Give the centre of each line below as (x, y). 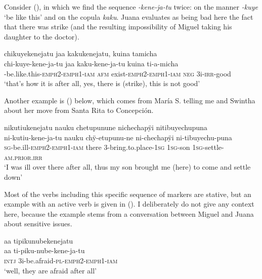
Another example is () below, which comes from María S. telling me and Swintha (130, 100)
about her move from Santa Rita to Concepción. (79, 110)
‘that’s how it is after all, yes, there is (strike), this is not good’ (102, 83)
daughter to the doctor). (42, 36)
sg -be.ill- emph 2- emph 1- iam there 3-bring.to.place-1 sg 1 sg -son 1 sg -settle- (114, 147)
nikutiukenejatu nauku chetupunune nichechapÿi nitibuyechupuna (106, 127)
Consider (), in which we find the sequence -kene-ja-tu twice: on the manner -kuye (131, 7)
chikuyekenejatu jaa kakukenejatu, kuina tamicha (81, 53)
